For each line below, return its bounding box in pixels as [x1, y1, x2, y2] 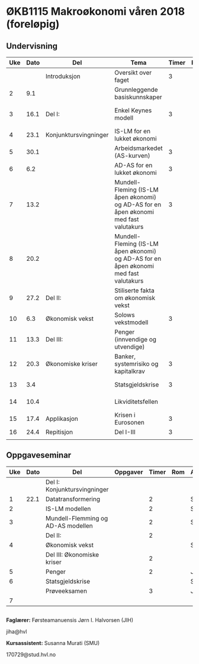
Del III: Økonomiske [45, 550, 99, 558]
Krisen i [114, 411, 136, 419]
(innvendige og [114, 336, 157, 343]
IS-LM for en [114, 127, 151, 135]
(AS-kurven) [114, 152, 150, 159]
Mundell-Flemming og [45, 514, 108, 522]
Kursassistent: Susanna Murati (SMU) [6, 640, 100, 647]
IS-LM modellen [45, 505, 91, 513]
